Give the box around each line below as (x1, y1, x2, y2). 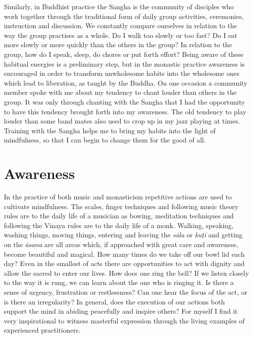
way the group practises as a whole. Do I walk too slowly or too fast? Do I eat (4, 30, 237, 40)
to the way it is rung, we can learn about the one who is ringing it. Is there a (4, 277, 234, 287)
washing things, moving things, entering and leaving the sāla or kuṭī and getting (4, 230, 243, 240)
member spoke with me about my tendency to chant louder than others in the (4, 87, 237, 97)
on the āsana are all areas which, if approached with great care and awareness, (4, 239, 238, 249)
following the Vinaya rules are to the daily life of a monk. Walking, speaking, (4, 220, 234, 230)
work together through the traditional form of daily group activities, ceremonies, (4, 11, 244, 21)
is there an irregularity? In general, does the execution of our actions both (4, 296, 225, 306)
